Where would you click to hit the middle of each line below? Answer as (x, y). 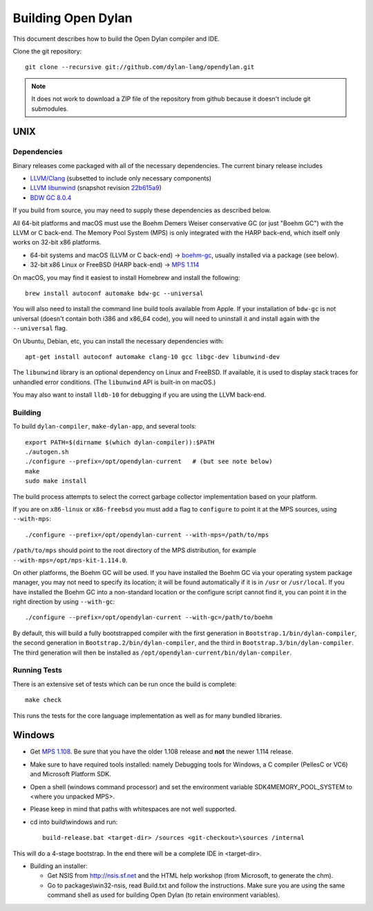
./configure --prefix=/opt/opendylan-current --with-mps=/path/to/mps (147, 535)
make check (44, 700)
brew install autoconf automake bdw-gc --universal (114, 293)
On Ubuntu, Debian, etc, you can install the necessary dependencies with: (118, 341)
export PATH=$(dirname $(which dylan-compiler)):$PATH (120, 442)
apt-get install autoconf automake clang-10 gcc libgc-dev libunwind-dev (153, 357)
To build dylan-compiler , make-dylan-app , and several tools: (105, 426)
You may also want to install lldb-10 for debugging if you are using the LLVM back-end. (139, 395)
